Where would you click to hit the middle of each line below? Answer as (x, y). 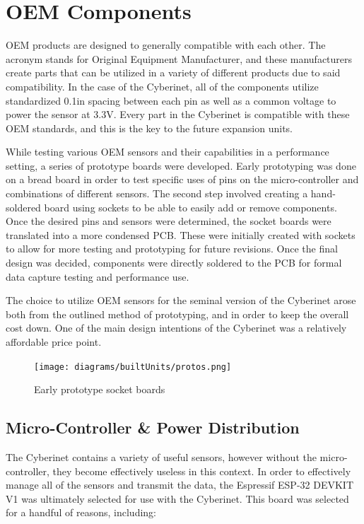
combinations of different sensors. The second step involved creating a (157, 193)
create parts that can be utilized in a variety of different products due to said (173, 72)
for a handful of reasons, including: (81, 512)
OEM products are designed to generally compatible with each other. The (166, 45)
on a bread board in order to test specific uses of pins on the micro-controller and (182, 179)
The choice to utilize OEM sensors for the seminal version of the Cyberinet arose (181, 300)
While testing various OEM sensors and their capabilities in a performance (168, 152)
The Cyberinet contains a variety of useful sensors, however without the (161, 457)
